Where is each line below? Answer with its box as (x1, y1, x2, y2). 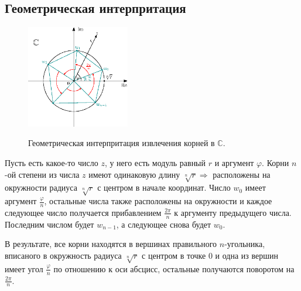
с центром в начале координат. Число (97, 181, 231, 194)
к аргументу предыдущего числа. (174, 206, 292, 218)
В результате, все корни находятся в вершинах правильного (5, 238, 217, 250)
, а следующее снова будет (116, 218, 211, 230)
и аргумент (214, 156, 254, 168)
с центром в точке (142, 249, 206, 261)
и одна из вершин (215, 249, 279, 261)
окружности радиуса (5, 181, 77, 194)
